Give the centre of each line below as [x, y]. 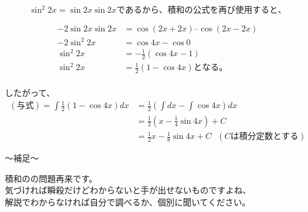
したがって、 [30, 93]
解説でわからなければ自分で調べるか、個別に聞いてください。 [128, 201]
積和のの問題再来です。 [51, 178]
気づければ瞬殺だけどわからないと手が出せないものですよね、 [128, 190]
